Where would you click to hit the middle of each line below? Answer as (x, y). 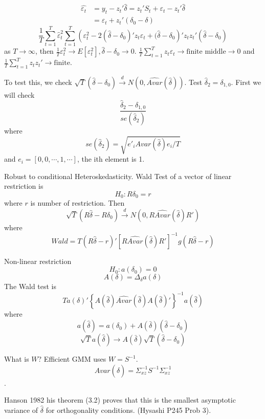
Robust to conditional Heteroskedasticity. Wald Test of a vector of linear (118, 176)
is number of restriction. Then (78, 203)
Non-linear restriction (38, 261)
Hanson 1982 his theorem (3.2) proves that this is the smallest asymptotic (120, 400)
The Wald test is (30, 286)
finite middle (206, 52)
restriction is (24, 186)
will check (19, 94)
